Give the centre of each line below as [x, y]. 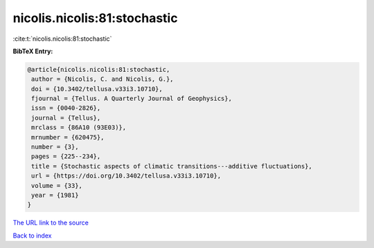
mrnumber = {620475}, [68, 137]
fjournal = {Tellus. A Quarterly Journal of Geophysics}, [132, 99]
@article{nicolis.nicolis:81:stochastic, [99, 69]
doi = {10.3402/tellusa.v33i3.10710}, [97, 89]
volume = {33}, [57, 185]
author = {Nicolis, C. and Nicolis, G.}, [103, 79]
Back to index [32, 236]
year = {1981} [55, 195]
